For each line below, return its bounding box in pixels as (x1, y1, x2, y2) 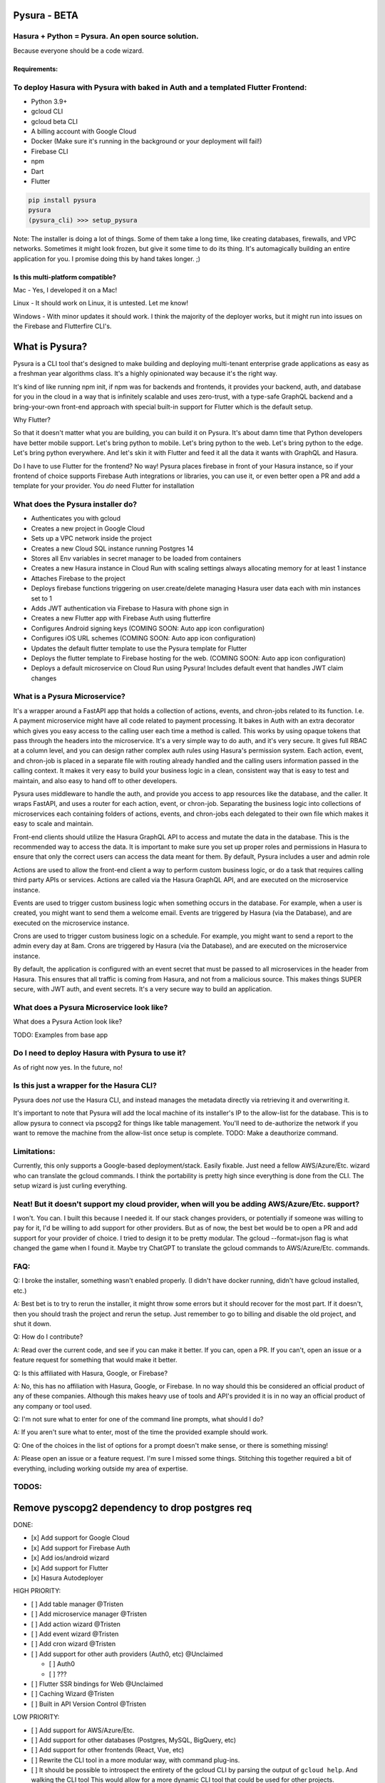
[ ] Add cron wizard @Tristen (31, 1640, 116, 1648)
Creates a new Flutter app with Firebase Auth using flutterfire (31, 614, 211, 623)
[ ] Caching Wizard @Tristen (31, 1690, 114, 1698)
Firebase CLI (31, 147, 68, 155)
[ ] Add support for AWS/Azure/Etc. (31, 1726, 135, 1735)
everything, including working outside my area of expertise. (13, 1464, 188, 1473)
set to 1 (31, 594, 53, 603)
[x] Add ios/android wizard (31, 1553, 110, 1562)
